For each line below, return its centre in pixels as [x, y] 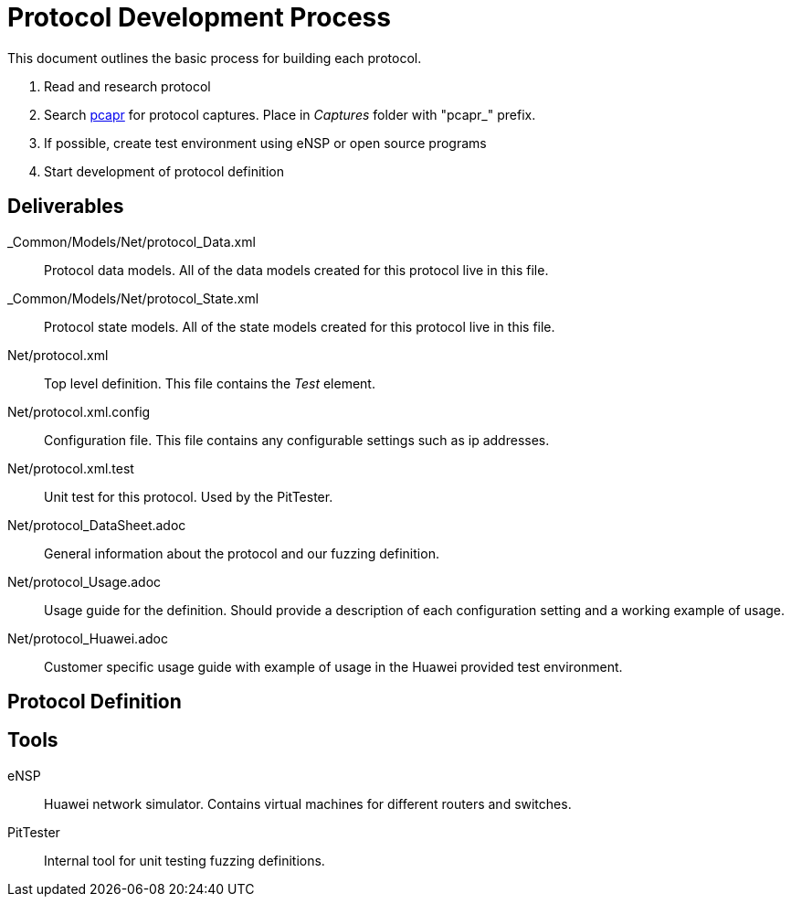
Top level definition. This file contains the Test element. [210, 383]
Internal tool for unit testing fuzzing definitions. [185, 860]
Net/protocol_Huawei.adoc [88, 638]
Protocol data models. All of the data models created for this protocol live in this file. [296, 270]
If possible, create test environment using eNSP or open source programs [265, 143]
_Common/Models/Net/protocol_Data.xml [132, 241]
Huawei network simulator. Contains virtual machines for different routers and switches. [308, 803]
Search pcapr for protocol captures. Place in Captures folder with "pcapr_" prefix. [290, 114]
